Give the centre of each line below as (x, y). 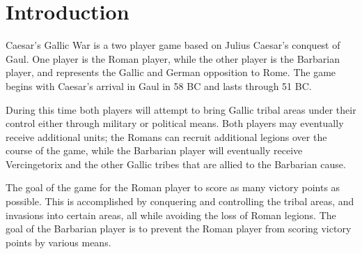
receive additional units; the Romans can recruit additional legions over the (166, 136)
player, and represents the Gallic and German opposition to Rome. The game (171, 72)
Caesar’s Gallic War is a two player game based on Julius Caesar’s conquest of (173, 45)
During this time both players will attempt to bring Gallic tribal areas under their (181, 109)
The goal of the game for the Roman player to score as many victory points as (173, 187)
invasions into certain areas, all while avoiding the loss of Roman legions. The (171, 215)
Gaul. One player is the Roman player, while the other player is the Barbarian (173, 58)
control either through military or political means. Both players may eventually (175, 123)
